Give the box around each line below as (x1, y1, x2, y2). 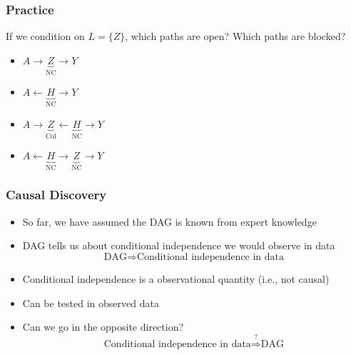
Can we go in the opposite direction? (22, 319, 184, 334)
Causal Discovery (6, 186, 107, 204)
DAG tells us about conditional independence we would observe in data (22, 238, 335, 253)
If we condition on (6, 29, 85, 44)
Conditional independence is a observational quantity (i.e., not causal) (22, 271, 330, 286)
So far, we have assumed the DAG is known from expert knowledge (22, 214, 317, 229)
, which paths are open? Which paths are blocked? (125, 29, 346, 44)
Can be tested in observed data (22, 295, 159, 310)
